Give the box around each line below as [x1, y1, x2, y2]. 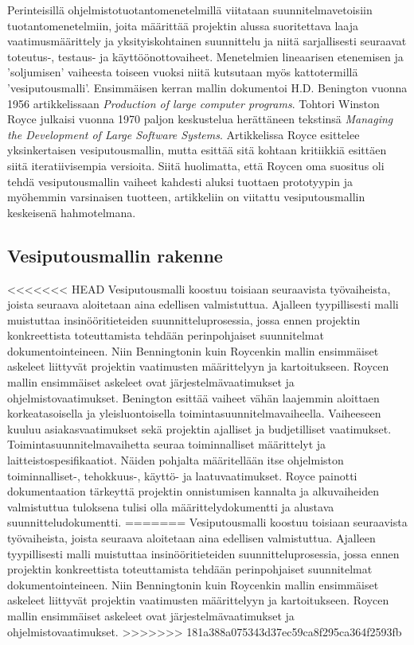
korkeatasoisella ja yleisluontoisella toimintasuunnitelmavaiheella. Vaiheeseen [7, 405, 381, 422]
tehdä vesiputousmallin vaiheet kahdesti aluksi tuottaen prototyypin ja [7, 173, 353, 189]
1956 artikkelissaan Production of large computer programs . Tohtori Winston [7, 95, 380, 111]
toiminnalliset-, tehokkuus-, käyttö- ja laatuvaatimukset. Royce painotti [7, 467, 357, 484]
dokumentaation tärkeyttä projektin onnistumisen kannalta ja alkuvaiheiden [7, 483, 379, 499]
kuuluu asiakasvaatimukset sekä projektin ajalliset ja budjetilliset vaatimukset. [7, 420, 392, 437]
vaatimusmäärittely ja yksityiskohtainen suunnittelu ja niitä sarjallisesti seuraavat [7, 33, 407, 49]
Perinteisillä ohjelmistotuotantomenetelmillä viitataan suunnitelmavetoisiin [7, 2, 373, 17]
